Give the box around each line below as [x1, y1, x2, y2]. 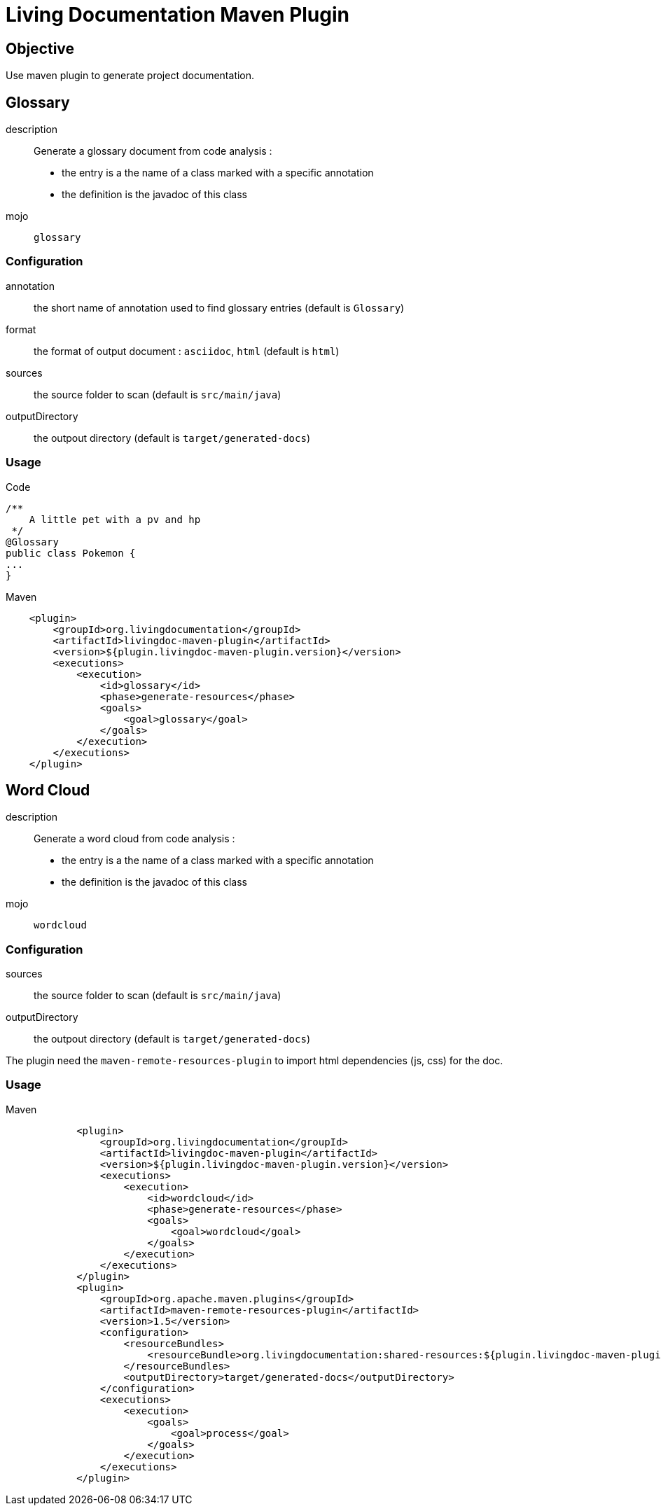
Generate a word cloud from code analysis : [34, 833, 235, 845]
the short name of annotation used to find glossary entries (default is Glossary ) [34, 301, 405, 314]
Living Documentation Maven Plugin [6, 3, 349, 27]
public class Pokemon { [6, 547, 136, 559]
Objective [6, 39, 75, 57]
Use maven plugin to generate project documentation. [6, 69, 255, 82]
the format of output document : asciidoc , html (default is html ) [34, 344, 340, 357]
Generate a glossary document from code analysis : [34, 145, 272, 158]
